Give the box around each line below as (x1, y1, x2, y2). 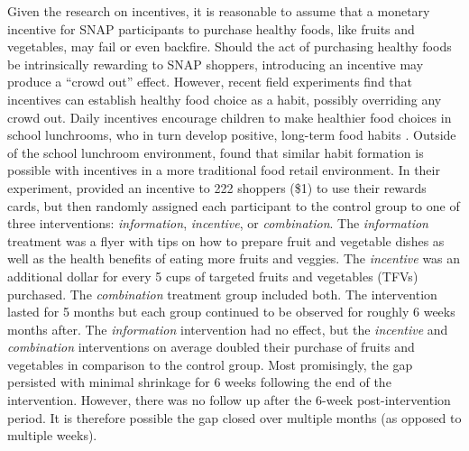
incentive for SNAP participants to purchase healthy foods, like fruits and (7, 19, 415, 38)
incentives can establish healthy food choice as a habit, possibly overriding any (7, 89, 442, 108)
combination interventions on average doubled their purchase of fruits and (7, 337, 415, 356)
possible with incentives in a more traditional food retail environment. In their (7, 161, 440, 179)
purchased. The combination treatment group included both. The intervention (7, 284, 437, 303)
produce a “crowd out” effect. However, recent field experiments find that (7, 72, 413, 91)
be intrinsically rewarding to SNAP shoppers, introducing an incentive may (7, 54, 424, 73)
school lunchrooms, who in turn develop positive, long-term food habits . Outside (7, 125, 456, 144)
